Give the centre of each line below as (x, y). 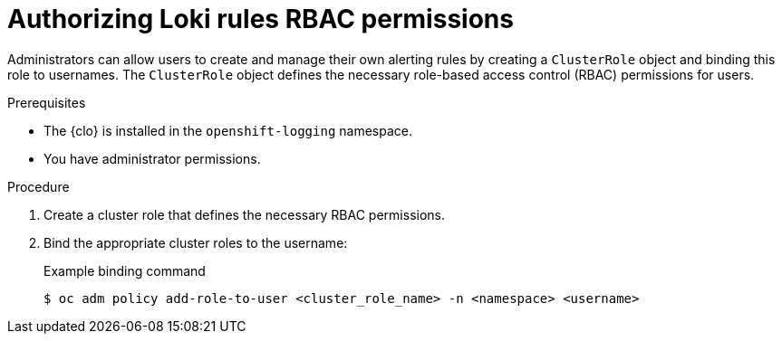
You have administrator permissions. (152, 158)
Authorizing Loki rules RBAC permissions (261, 19)
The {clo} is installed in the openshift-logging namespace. (228, 130)
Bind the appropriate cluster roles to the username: (196, 242)
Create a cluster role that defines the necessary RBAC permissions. (245, 214)
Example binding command (125, 270)
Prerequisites (47, 102)
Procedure (39, 186)
